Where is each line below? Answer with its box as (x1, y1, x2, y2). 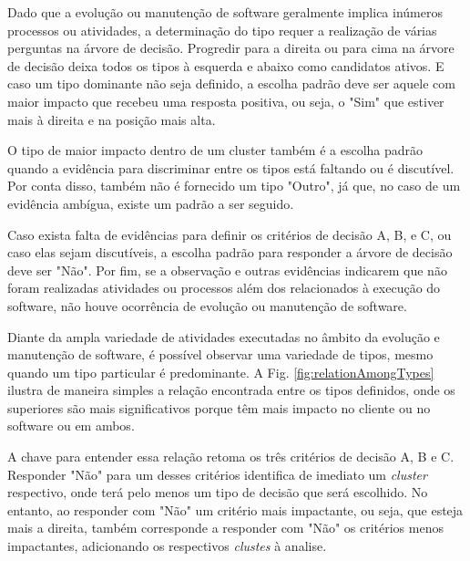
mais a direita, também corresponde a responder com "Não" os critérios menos (7, 518, 444, 537)
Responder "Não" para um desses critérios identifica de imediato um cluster (7, 464, 427, 483)
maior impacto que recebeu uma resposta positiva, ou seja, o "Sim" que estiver (7, 91, 444, 110)
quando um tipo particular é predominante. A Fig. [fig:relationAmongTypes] (7, 362, 434, 381)
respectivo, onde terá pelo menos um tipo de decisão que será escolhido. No (7, 483, 428, 502)
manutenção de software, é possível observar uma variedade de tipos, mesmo (7, 345, 434, 364)
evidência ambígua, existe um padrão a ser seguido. (7, 193, 294, 213)
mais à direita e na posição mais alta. (7, 109, 216, 129)
